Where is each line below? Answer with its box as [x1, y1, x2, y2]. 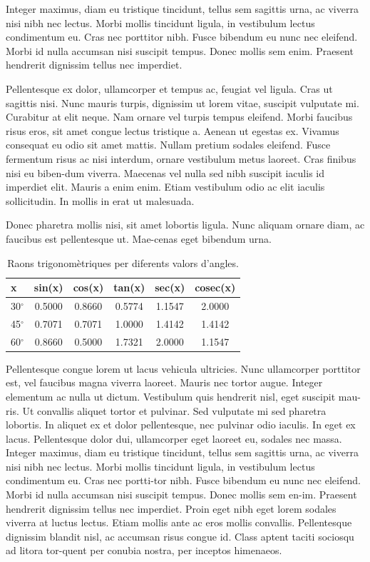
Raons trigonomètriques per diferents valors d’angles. [7, 255, 239, 270]
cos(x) [73, 280, 104, 295]
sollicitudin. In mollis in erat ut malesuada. [6, 193, 195, 208]
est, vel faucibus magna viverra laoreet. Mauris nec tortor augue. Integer [6, 375, 323, 390]
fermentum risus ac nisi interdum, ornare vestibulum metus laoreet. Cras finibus [6, 151, 356, 166]
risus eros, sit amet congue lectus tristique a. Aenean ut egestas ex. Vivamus [6, 123, 339, 138]
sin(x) [34, 280, 63, 295]
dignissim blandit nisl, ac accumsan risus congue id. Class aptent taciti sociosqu [6, 528, 354, 543]
